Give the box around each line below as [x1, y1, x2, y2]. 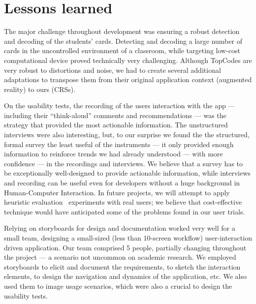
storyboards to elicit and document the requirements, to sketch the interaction [4, 261, 241, 272]
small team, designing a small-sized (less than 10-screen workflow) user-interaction [4, 233, 252, 243]
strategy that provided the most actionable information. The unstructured [4, 120, 228, 130]
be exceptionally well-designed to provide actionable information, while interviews [4, 168, 251, 178]
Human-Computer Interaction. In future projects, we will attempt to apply [4, 187, 230, 197]
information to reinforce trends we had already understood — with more [4, 149, 223, 159]
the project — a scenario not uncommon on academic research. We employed [4, 252, 236, 262]
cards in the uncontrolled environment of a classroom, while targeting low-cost [4, 45, 240, 56]
